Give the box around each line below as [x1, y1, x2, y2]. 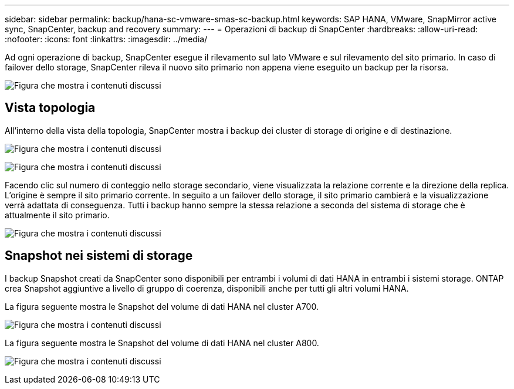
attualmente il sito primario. [5, 209, 110, 220]
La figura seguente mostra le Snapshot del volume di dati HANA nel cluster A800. [5, 337, 319, 348]
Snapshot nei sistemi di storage [5, 248, 193, 263]
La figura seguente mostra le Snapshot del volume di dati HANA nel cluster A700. [5, 301, 319, 312]
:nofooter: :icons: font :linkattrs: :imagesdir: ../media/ [5, 34, 208, 44]
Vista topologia [5, 100, 96, 116]
